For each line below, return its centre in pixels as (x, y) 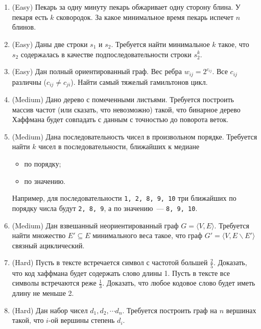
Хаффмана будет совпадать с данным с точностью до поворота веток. (120, 119)
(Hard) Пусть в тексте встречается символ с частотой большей (110, 262)
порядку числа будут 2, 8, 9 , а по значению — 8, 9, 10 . (105, 208)
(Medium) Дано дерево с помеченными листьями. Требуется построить (123, 99)
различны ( (29, 81)
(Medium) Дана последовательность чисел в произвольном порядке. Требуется (135, 136)
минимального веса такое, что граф (148, 235)
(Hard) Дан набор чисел (50, 310)
